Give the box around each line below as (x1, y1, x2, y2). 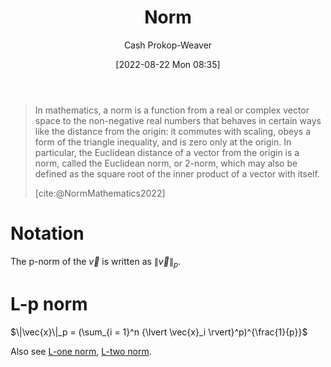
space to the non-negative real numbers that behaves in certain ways (34, 114, 322, 126)
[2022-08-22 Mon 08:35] (115, 58, 221, 70)
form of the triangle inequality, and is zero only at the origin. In (34, 136, 292, 148)
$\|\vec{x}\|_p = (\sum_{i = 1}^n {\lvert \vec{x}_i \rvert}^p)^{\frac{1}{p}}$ (10, 326, 308, 338)
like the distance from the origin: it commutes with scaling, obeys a (34, 125, 312, 137)
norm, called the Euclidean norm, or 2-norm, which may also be (34, 157, 298, 169)
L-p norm (10, 292, 88, 315)
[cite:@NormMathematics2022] (34, 187, 166, 199)
